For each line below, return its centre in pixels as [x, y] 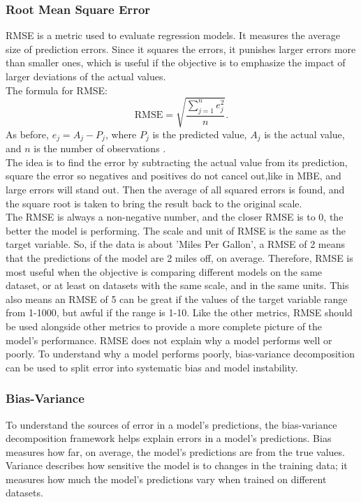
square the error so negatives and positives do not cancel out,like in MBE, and [174, 176]
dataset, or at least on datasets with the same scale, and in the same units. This [177, 285]
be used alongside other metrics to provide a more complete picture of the [164, 326]
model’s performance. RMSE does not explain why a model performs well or [169, 340]
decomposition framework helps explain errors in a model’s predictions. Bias [169, 438]
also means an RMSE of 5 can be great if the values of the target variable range [177, 298]
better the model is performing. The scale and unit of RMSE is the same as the [176, 230]
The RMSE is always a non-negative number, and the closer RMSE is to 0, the [175, 217]
